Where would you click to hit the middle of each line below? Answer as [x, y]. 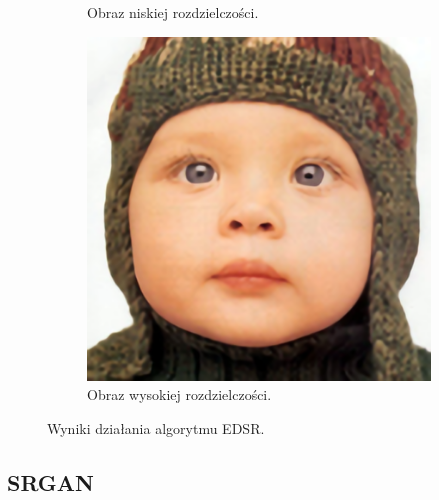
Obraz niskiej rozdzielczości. [173, 12]
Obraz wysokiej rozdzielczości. [179, 394]
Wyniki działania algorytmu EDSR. [156, 427]
